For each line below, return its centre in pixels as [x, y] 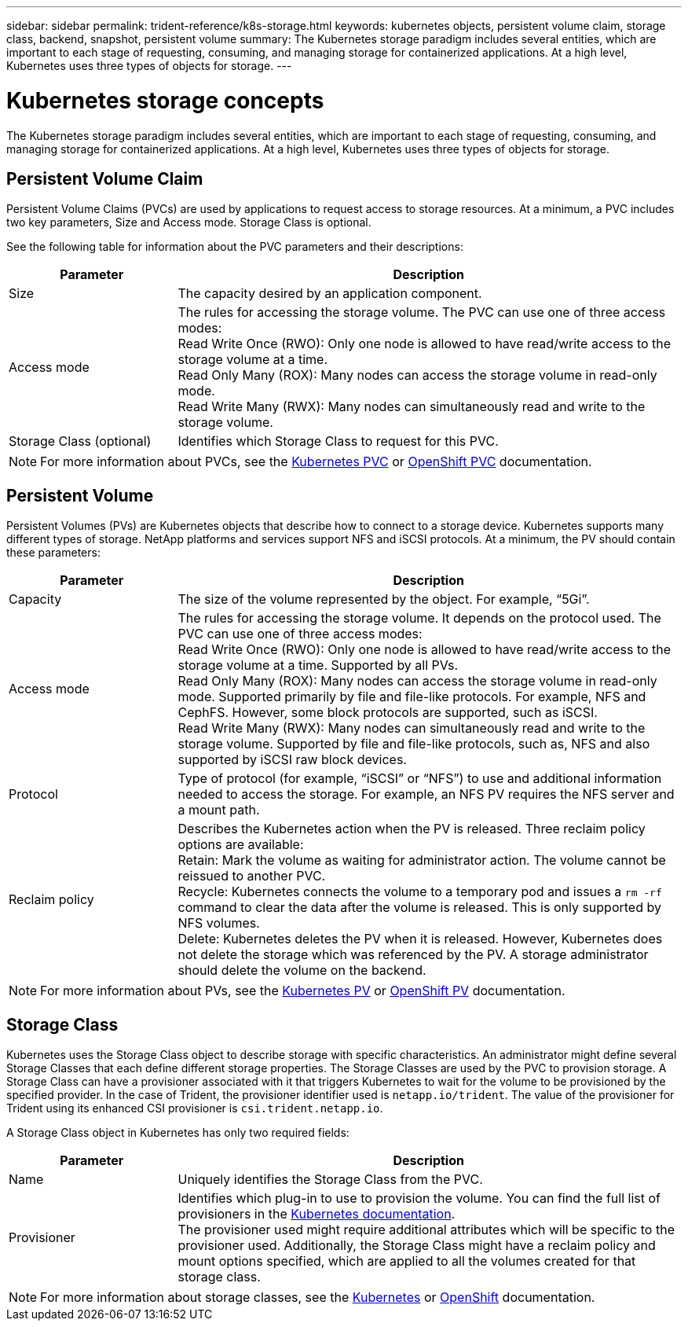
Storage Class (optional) [80, 441]
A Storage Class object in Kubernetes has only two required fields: [178, 1133]
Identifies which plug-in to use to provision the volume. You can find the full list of [419, 1198]
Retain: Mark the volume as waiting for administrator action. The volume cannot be [422, 860]
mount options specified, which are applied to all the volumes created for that [407, 1261]
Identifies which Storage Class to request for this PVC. [338, 441]
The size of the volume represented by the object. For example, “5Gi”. [384, 599]
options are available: [241, 845]
